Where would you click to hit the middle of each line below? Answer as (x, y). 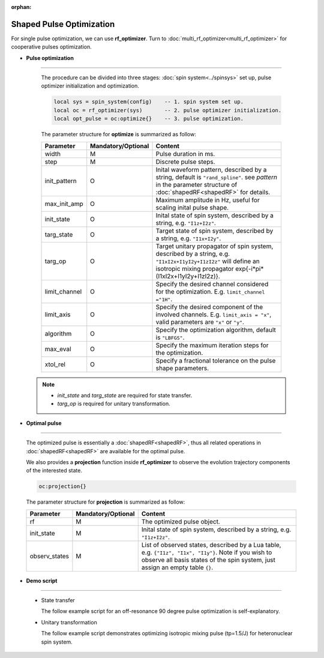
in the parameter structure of (196, 184)
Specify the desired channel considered (212, 284)
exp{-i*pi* (249, 268)
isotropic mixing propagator (195, 268)
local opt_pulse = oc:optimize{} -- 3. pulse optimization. (149, 119)
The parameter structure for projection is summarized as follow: (106, 502)
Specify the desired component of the (209, 307)
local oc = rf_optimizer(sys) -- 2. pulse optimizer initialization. (168, 110)
